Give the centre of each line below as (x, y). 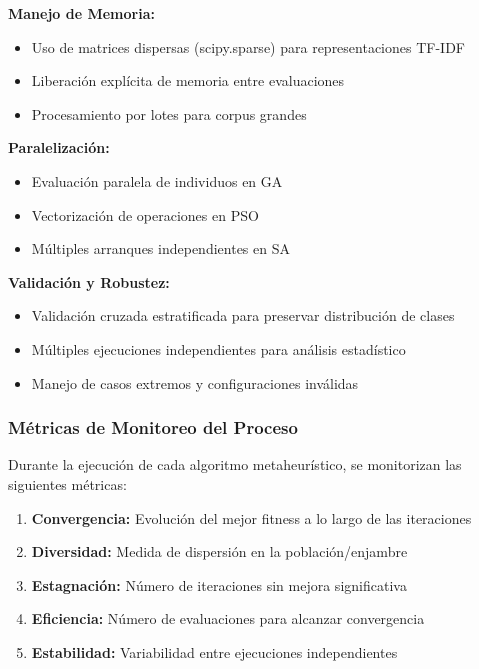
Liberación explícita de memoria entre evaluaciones (188, 80)
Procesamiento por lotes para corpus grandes (169, 113)
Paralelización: (59, 147)
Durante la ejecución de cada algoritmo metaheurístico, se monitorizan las (235, 464)
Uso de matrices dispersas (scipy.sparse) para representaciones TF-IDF (248, 46)
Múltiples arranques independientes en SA (160, 248)
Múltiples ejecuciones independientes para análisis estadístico (218, 348)
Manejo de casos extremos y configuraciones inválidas (195, 382)
